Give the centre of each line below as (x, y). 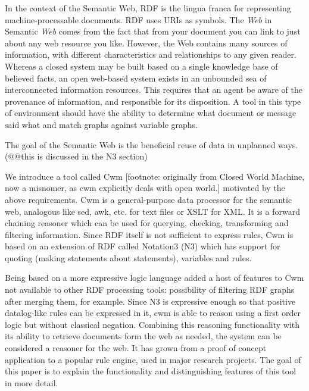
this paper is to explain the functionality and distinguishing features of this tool (151, 371)
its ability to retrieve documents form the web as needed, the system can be (143, 336)
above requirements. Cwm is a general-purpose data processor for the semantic (149, 199)
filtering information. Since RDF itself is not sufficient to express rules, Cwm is (149, 234)
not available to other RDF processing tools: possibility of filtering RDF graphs (150, 290)
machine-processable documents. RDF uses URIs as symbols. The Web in (138, 19)
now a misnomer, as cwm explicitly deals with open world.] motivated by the (145, 188)
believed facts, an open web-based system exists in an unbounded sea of (136, 78)
